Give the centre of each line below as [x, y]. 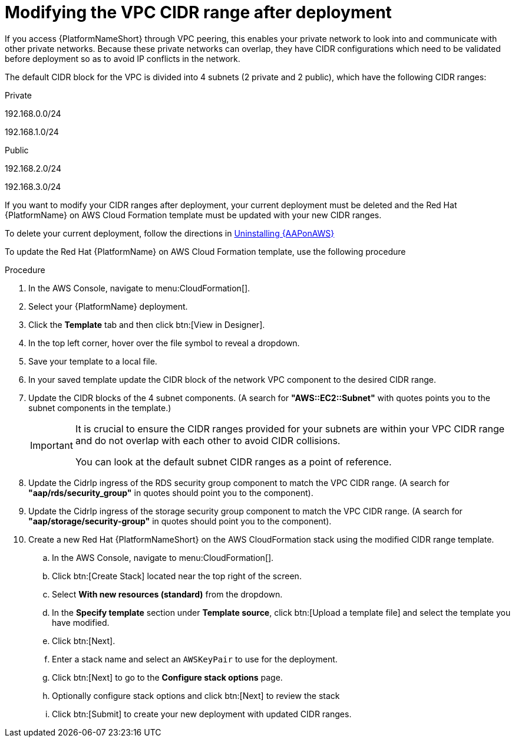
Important [52, 445]
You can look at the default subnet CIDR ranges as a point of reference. [233, 462]
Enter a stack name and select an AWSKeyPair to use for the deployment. [195, 659]
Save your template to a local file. [93, 361]
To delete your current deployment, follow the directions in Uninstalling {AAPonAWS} [170, 233]
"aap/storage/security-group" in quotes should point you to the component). [180, 521]
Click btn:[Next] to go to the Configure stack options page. [167, 677]
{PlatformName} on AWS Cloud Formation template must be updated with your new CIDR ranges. [193, 215]
